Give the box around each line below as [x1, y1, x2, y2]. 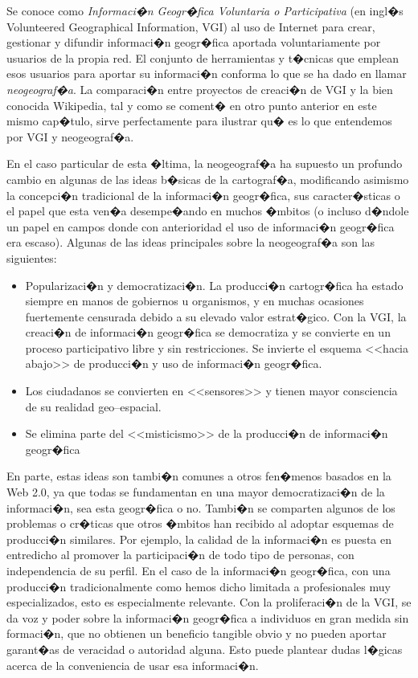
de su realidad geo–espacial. [25, 398, 162, 415]
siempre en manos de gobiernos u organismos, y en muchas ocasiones [25, 292, 364, 309]
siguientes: [6, 249, 57, 266]
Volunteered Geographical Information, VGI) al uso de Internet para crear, [6, 18, 375, 35]
